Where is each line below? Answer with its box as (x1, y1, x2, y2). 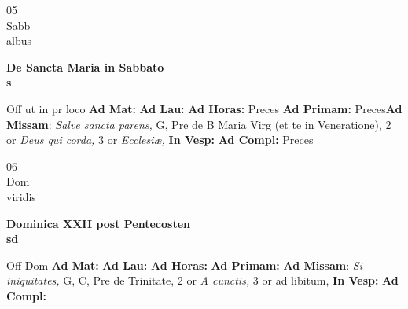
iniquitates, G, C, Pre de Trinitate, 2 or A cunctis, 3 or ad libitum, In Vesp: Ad (6, 272, 399, 289)
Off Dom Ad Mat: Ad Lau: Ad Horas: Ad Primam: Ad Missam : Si (6, 256, 362, 273)
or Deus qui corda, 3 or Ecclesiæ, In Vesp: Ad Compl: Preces (6, 131, 314, 148)
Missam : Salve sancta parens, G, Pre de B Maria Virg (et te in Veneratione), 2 (6, 116, 391, 132)
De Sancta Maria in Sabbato (6, 58, 164, 75)
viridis (6, 188, 36, 204)
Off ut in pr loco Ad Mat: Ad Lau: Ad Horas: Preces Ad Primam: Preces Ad (6, 100, 402, 116)
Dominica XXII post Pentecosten (6, 215, 191, 231)
